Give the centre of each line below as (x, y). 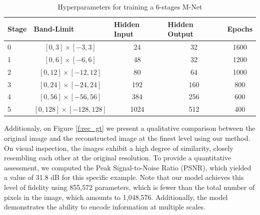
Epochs (240, 29)
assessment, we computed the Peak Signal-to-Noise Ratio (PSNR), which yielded (128, 167)
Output (180, 34)
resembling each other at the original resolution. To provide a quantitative (118, 158)
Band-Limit (54, 29)
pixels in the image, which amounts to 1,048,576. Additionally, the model (116, 197)
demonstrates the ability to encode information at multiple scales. (105, 207)
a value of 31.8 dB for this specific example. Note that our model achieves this (124, 177)
